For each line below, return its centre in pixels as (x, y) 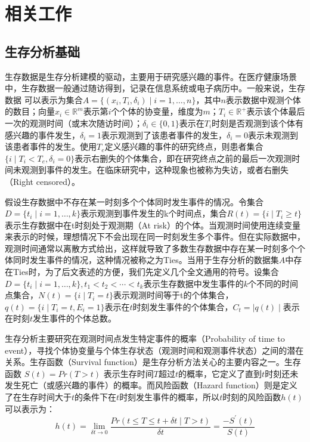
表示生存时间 (128, 373)
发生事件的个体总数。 (75, 318)
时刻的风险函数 (252, 397)
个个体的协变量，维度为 (157, 111)
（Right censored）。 (42, 181)
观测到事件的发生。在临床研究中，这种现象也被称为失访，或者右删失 (155, 170)
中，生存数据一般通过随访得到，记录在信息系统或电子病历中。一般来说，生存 (155, 88)
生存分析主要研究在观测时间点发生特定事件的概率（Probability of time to (145, 339)
